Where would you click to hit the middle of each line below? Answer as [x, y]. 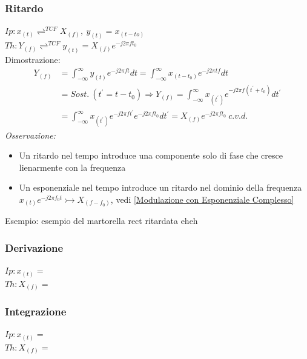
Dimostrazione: [33, 59]
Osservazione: [30, 135]
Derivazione [34, 247]
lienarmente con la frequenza [72, 167]
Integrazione [36, 311]
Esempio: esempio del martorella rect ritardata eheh [101, 221]
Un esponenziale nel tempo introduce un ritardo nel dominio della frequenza [160, 187]
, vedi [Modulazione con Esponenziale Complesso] [202, 199]
